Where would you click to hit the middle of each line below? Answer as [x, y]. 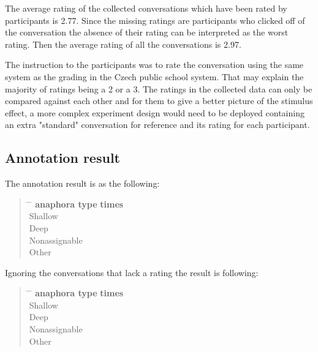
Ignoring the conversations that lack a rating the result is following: [132, 272]
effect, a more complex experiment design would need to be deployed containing [155, 112]
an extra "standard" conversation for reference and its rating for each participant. [157, 125]
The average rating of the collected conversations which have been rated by [146, 8]
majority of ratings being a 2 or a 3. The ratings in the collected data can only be [159, 88]
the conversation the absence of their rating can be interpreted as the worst [147, 32]
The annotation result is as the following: [82, 183]
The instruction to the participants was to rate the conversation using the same [154, 65]
